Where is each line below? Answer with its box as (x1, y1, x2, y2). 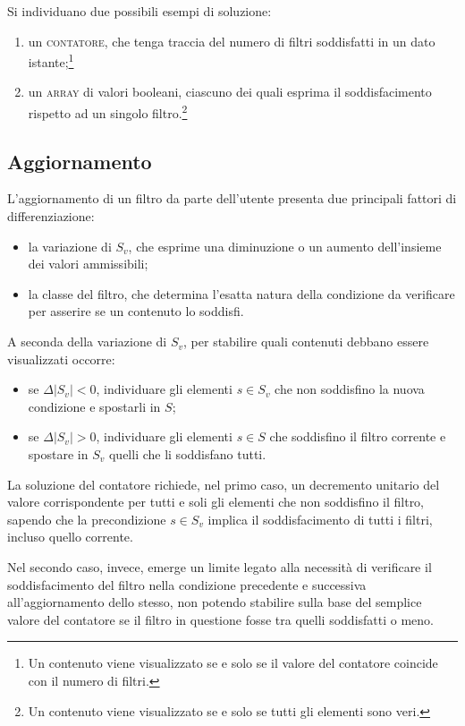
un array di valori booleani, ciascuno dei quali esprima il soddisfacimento (28, 82, 432, 101)
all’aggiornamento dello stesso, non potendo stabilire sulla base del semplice (7, 593, 422, 611)
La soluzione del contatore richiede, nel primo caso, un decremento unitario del (7, 474, 440, 493)
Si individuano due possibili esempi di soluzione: (7, 2, 272, 20)
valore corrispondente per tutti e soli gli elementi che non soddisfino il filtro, (7, 492, 425, 511)
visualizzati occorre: (7, 349, 115, 368)
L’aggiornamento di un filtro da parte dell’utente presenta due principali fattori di (7, 189, 457, 208)
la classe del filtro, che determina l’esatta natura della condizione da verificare (28, 284, 455, 303)
